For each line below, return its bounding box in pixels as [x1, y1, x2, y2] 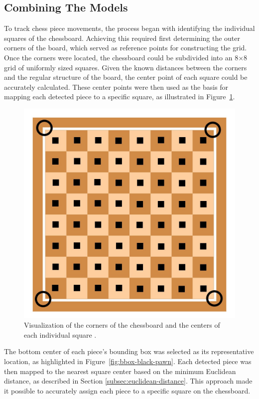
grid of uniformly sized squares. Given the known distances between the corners [4, 62, 247, 72]
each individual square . [24, 329, 97, 340]
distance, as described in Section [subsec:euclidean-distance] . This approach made [4, 376, 253, 386]
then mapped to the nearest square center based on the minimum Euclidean [4, 366, 236, 376]
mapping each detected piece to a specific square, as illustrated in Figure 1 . [4, 91, 235, 102]
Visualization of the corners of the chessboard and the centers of [24, 320, 220, 330]
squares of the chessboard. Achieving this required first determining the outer [4, 32, 241, 43]
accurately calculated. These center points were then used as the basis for [4, 81, 229, 92]
